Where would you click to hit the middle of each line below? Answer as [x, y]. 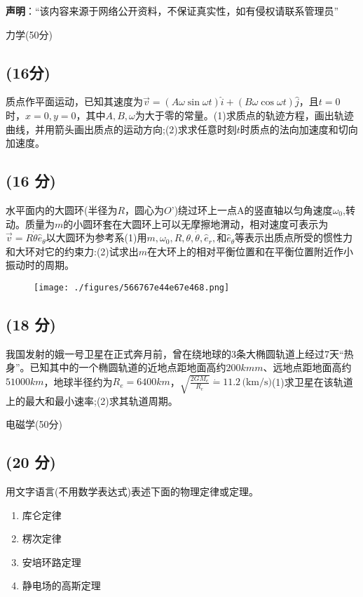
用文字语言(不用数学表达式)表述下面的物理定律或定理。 [132, 491]
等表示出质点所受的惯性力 [294, 237]
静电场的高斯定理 [61, 585]
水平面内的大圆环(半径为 [62, 209]
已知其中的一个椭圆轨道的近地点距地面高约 [128, 367]
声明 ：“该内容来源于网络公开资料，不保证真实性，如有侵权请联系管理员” [172, 11]
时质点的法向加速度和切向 [299, 129]
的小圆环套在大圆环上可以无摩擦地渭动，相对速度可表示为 [196, 223]
